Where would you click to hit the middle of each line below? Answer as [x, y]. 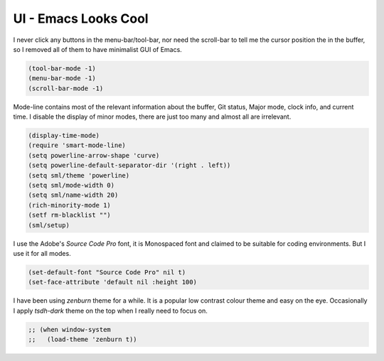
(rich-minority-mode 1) [70, 205]
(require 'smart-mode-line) [77, 145]
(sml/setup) [49, 225]
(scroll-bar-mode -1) [66, 88]
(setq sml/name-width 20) [73, 195]
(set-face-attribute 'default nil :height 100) [112, 282]
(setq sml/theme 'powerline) [79, 175]
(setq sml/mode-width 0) [71, 185]
